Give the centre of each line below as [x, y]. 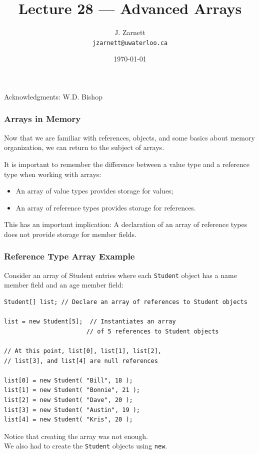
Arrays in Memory [42, 119]
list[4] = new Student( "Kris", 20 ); [68, 420]
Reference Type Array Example [69, 256]
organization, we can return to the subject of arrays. [84, 147]
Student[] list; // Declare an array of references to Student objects [126, 302]
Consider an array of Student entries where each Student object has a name [120, 275]
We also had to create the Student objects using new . [86, 446]
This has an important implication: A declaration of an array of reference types [126, 224]
